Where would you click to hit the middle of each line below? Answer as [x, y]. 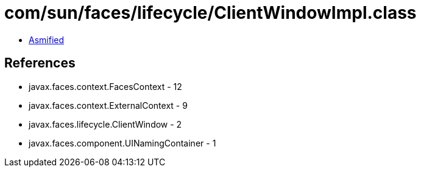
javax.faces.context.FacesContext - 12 [105, 86]
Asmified [47, 40]
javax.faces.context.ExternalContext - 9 [108, 105]
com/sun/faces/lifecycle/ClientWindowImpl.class [210, 13]
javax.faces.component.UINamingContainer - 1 [122, 143]
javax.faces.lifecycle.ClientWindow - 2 [105, 124]
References [40, 63]
